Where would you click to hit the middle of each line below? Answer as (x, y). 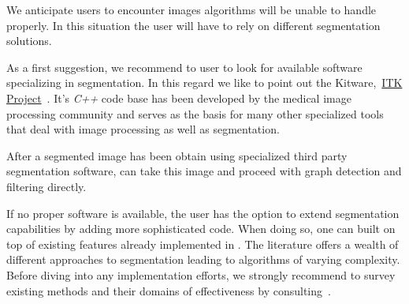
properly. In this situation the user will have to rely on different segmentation (193, 25)
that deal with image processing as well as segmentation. (143, 129)
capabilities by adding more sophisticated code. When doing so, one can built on (201, 229)
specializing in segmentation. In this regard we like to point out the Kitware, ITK (204, 83)
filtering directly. (46, 186)
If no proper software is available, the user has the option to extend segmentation (203, 213)
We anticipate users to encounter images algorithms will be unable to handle (191, 9)
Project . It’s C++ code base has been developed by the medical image (179, 98)
